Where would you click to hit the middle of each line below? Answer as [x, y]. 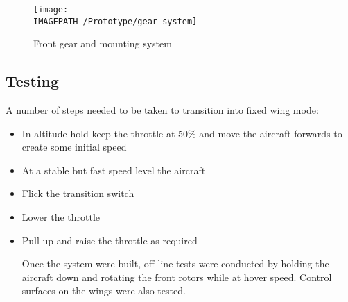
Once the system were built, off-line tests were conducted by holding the [175, 263]
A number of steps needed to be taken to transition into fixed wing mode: [162, 110]
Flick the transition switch [78, 193]
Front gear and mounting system [103, 43]
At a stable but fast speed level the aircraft [114, 170]
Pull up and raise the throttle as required [110, 240]
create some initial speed [74, 147]
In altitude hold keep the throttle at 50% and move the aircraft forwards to [182, 133]
